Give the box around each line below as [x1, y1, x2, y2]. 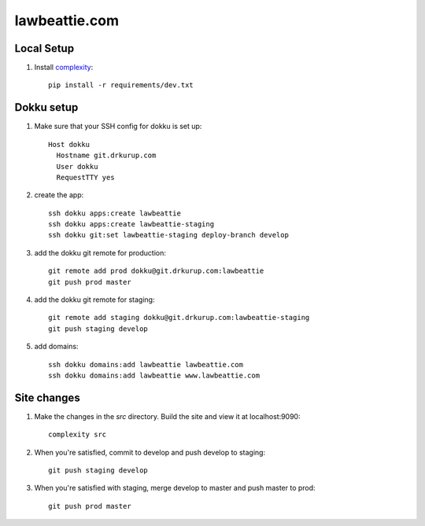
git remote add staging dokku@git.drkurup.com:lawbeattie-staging [48, 313, 310, 322]
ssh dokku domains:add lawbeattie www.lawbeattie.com [48, 371, 260, 380]
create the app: [34, 190, 84, 200]
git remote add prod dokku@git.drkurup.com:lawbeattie [48, 267, 264, 275]
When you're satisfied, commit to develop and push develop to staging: [34, 447, 266, 457]
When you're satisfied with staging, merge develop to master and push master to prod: [34, 484, 316, 493]
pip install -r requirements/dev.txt [48, 81, 194, 90]
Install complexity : [34, 63, 94, 72]
